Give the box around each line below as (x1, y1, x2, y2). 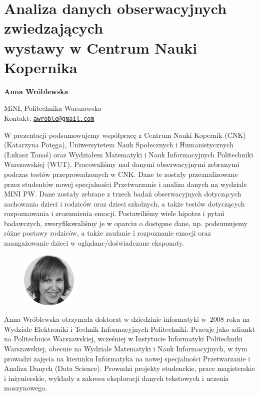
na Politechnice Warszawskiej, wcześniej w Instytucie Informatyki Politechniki (4, 333, 242, 344)
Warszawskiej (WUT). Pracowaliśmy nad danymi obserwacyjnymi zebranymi (4, 159, 239, 169)
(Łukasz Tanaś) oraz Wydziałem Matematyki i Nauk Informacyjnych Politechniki (4, 149, 253, 159)
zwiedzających (4, 18, 103, 38)
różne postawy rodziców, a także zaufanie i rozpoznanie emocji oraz (4, 228, 211, 238)
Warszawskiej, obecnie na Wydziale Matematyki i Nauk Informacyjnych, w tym (4, 343, 247, 354)
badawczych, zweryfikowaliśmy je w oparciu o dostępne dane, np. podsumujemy (4, 218, 247, 228)
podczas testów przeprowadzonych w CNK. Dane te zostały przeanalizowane (4, 168, 238, 179)
